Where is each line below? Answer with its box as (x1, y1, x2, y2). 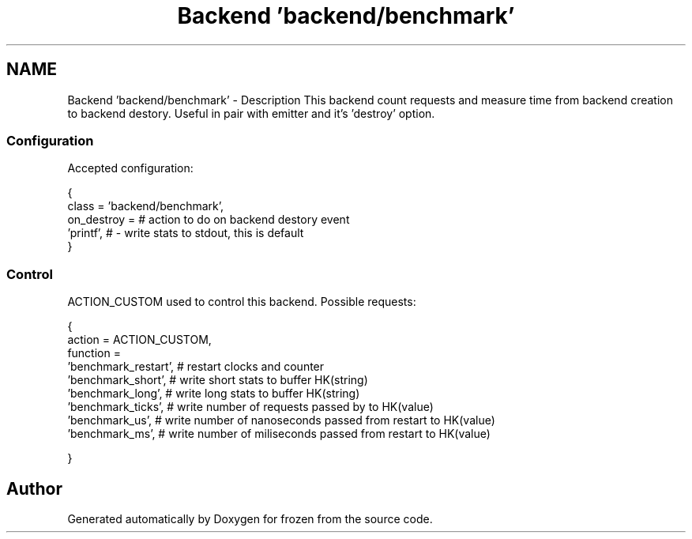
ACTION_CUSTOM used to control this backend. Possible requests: (67, 295, 416, 309)
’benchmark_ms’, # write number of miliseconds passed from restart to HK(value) (67, 427, 491, 441)
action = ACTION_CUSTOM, (67, 333, 212, 347)
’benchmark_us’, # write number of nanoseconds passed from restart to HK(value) (67, 413, 495, 428)
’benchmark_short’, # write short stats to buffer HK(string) (67, 373, 368, 387)
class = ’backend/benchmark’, (67, 199, 224, 213)
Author (6, 478, 62, 499)
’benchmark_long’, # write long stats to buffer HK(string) (67, 386, 360, 401)
